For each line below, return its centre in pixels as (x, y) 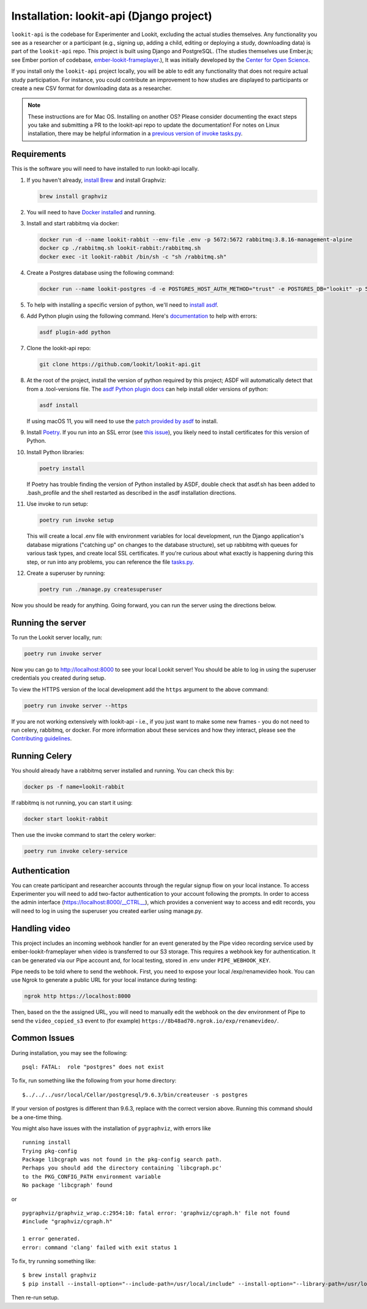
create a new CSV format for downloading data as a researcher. (92, 88)
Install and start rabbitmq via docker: (73, 223)
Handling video (41, 928)
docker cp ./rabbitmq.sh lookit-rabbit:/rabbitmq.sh (120, 248)
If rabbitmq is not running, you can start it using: (72, 803)
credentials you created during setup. (59, 678)
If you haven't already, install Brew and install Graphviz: (96, 180)
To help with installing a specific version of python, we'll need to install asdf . (122, 305)
